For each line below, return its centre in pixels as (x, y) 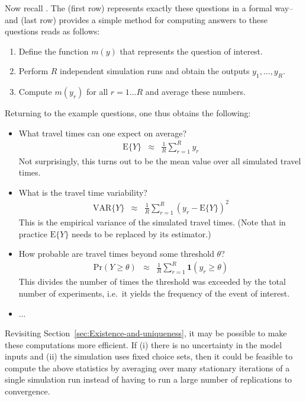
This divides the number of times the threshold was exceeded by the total (152, 281)
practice (33, 233)
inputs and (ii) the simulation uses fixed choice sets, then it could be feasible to (149, 356)
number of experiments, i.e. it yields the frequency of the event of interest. (154, 293)
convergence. (28, 391)
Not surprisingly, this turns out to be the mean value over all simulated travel (160, 160)
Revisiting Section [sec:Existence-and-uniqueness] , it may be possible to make (146, 333)
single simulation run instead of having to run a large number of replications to (149, 379)
